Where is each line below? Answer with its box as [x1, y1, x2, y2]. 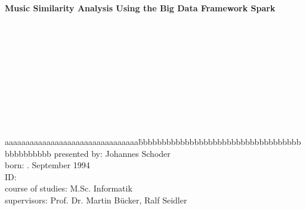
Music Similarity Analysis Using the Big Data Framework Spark [5, 2, 276, 14]
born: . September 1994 [5, 159, 90, 171]
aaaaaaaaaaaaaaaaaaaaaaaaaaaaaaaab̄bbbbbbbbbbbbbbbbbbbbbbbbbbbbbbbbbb [5, 135, 301, 147]
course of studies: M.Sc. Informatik [5, 182, 132, 194]
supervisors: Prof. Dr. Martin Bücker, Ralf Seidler [5, 193, 187, 206]
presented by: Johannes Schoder [54, 147, 171, 159]
